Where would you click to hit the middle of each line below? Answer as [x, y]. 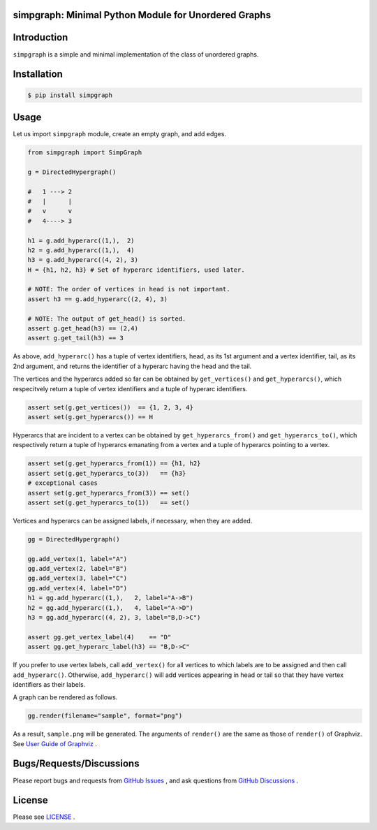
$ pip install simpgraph [70, 95]
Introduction [40, 37]
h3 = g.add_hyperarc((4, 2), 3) [83, 260]
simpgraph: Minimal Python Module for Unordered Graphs [142, 15]
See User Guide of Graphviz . [55, 743]
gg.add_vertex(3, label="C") [77, 578]
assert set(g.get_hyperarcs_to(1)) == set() [109, 502]
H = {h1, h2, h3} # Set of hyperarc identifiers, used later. [136, 270]
